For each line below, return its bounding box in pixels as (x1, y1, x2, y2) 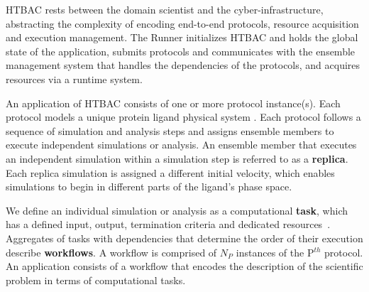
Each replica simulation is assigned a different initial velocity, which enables (6, 165, 335, 180)
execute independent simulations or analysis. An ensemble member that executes (6, 137, 357, 152)
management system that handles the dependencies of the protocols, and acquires (6, 58, 360, 72)
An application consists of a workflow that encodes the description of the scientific (6, 259, 363, 274)
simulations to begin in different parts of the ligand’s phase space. (6, 179, 292, 194)
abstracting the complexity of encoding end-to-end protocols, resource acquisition (6, 16, 359, 31)
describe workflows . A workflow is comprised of (6, 244, 217, 259)
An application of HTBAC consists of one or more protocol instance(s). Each (6, 95, 341, 110)
